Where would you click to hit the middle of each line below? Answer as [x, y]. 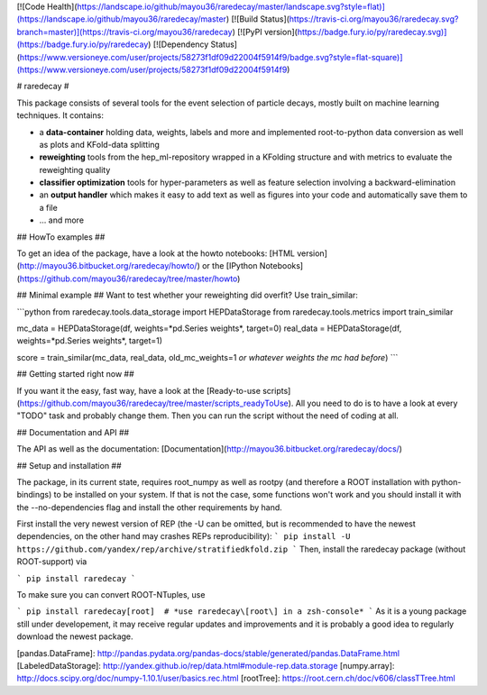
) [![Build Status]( [258, 19]
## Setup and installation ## [69, 465]
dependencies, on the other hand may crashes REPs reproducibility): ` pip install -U [184, 536]
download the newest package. [75, 636]
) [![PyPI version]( [265, 32]
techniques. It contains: [60, 115]
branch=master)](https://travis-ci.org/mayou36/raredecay [125, 32]
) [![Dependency [178, 44]
